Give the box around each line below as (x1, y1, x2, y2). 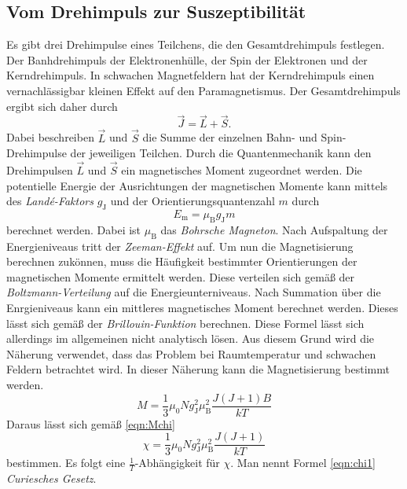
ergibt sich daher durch (6, 97, 118, 114)
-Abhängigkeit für (134, 454, 220, 471)
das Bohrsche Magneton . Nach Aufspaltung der (160, 221, 388, 237)
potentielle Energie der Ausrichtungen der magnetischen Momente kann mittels (6, 177, 388, 193)
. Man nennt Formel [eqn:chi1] (230, 454, 376, 471)
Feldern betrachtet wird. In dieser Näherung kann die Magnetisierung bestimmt (6, 361, 390, 377)
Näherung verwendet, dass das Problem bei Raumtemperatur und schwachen (6, 345, 376, 362)
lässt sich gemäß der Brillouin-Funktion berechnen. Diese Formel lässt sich (6, 314, 365, 331)
